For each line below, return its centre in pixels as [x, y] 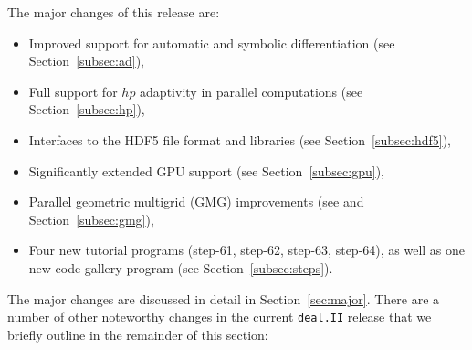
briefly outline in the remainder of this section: [138, 334]
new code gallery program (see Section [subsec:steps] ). [181, 267]
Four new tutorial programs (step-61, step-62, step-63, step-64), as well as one [247, 250]
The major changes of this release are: [114, 12]
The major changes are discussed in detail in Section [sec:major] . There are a [224, 298]
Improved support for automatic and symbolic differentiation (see [212, 42]
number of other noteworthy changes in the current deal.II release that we [220, 317]
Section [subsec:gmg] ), [91, 219]
